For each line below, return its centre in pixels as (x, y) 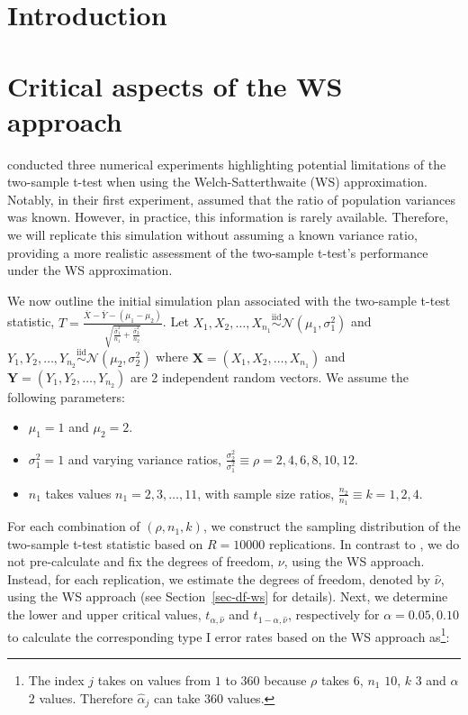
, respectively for (333, 614)
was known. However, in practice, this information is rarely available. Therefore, (228, 217)
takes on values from (154, 680)
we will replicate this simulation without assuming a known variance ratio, (212, 235)
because (285, 680)
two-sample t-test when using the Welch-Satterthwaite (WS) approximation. (217, 182)
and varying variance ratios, (144, 458)
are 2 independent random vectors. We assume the (270, 376)
